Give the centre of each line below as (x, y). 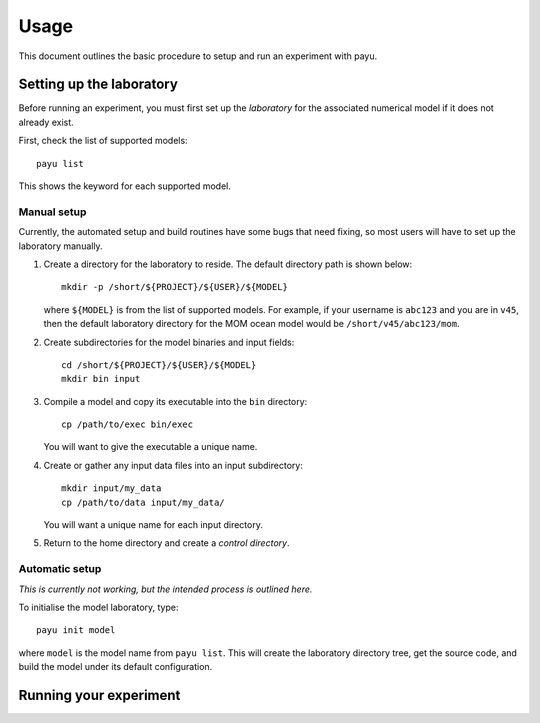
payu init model (76, 630)
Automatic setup (60, 569)
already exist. (46, 122)
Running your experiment (99, 695)
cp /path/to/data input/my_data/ (143, 502)
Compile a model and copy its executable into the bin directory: (175, 401)
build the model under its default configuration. (115, 667)
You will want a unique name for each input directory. (153, 525)
